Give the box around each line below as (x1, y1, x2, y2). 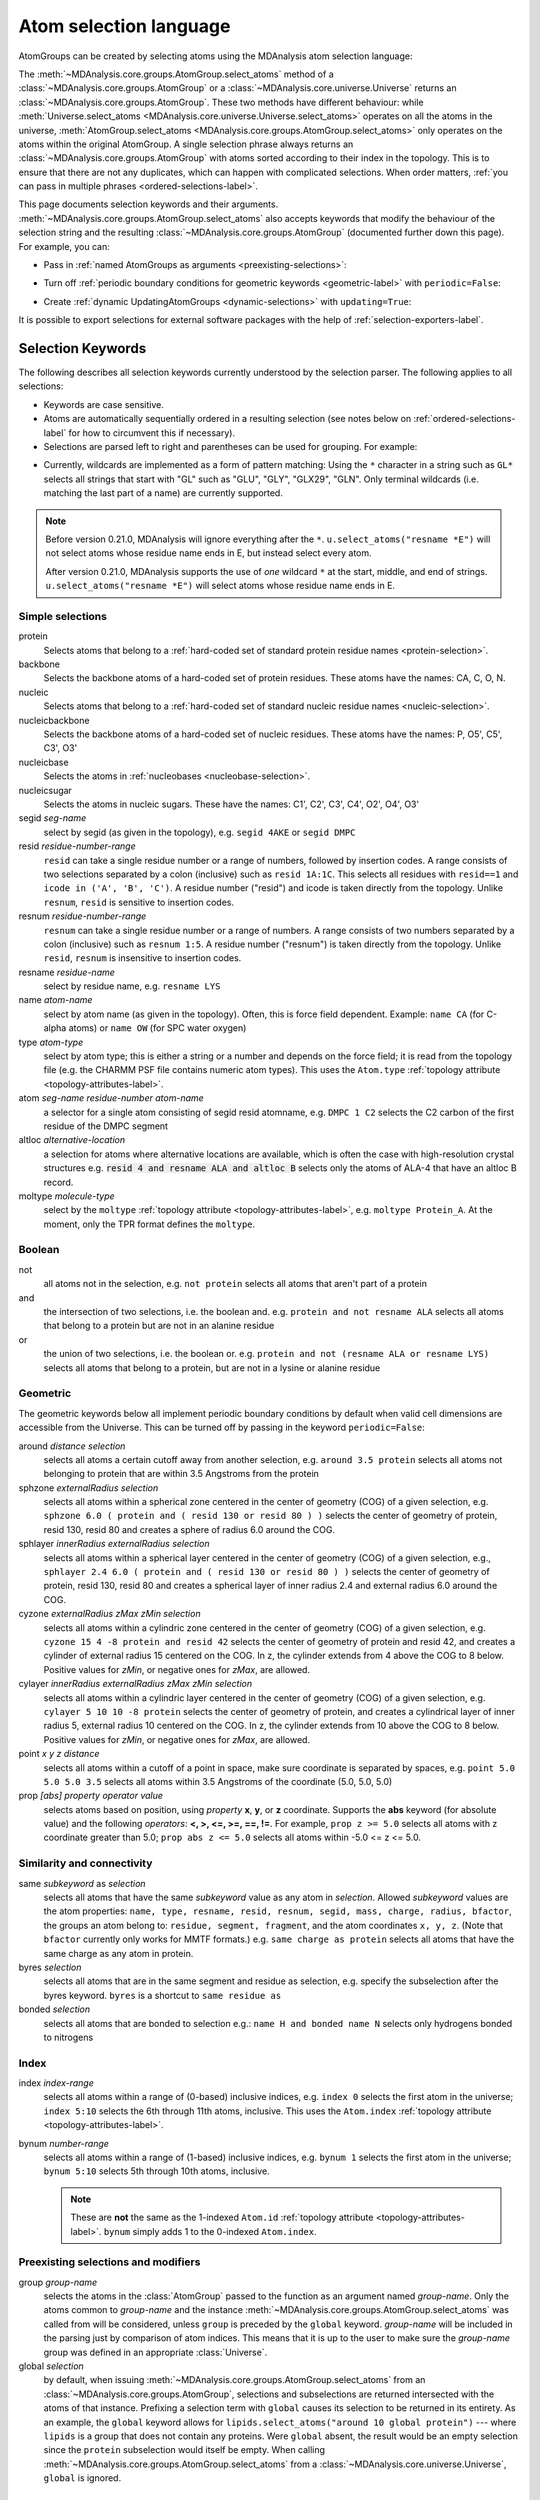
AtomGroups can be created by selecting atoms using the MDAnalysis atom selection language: (18, 50, 413, 62)
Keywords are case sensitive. (43, 398, 164, 410)
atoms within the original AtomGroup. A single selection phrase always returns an (18, 138, 354, 150)
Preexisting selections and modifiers (18, 2255, 201, 2269)
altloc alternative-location (18, 1134, 125, 1146)
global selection (18, 2360, 84, 2372)
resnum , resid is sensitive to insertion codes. (43, 896, 235, 908)
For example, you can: (18, 240, 110, 252)
